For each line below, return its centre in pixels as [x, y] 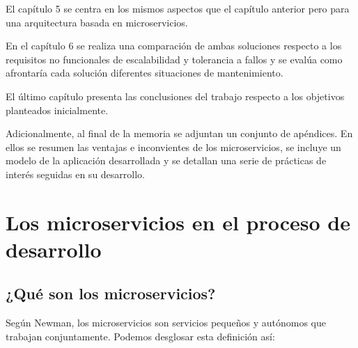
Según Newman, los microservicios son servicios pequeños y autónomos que [166, 323]
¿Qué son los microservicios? [111, 293]
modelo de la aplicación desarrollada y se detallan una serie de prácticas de [166, 160]
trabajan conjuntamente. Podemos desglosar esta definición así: [140, 336]
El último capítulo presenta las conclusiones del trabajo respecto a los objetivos [175, 96]
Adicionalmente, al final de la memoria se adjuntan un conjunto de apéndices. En [179, 133]
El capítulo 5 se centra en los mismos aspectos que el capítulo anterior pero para [178, 8]
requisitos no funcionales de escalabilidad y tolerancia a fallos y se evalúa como [174, 59]
